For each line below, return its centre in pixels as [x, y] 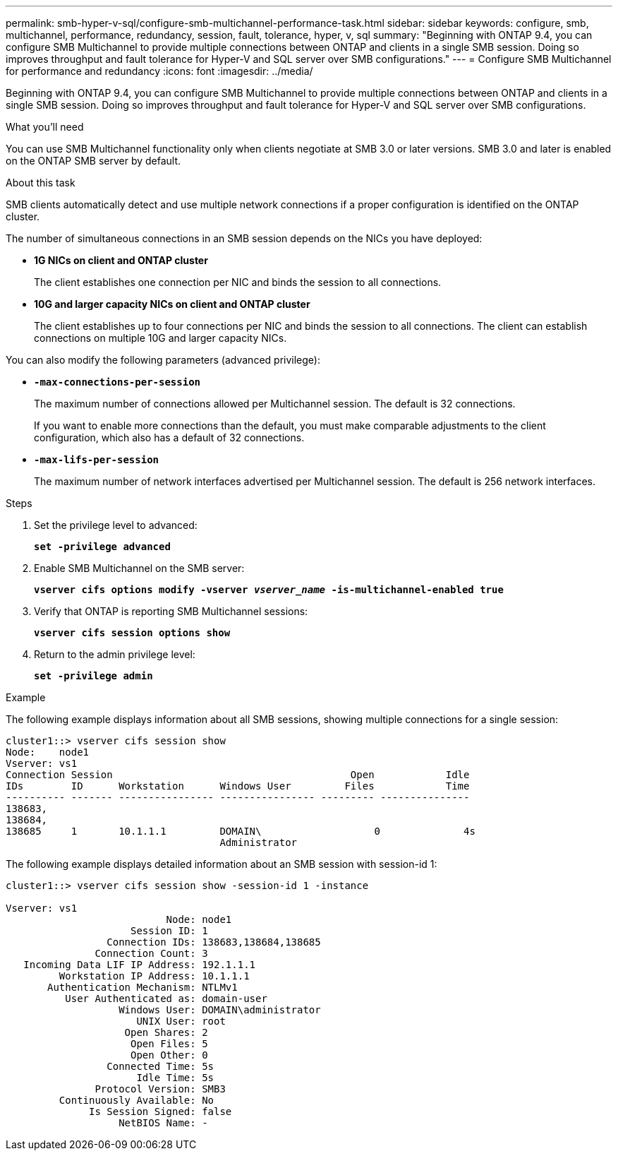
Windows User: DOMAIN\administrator [220, 1010]
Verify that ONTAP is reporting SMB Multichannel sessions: [171, 611]
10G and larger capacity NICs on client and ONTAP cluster [172, 304]
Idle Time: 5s [175, 1078]
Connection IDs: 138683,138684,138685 [214, 942]
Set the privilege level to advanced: [116, 525]
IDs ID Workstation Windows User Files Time [238, 786]
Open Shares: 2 [166, 1032]
